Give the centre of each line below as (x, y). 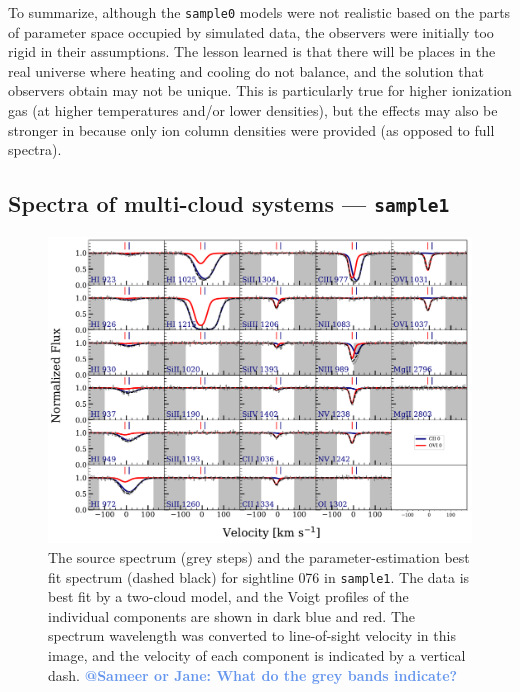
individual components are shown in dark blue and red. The (232, 615)
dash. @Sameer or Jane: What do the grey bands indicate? (253, 674)
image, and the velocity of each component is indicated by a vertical (257, 655)
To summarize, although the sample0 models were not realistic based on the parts (259, 12)
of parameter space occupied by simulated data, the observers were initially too (251, 31)
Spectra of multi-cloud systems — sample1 (229, 203)
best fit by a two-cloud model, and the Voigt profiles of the (228, 596)
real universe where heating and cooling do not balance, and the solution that (246, 70)
